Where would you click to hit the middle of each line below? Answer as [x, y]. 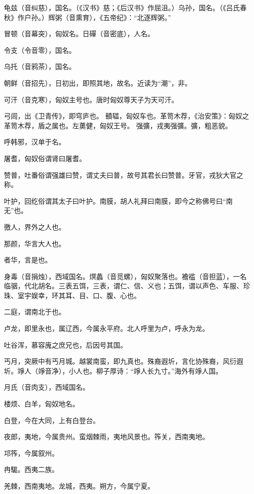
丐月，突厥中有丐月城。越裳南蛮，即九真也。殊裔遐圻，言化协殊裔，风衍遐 [124, 361]
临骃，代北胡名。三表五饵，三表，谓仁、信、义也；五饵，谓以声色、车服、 [124, 286]
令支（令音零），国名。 [40, 50]
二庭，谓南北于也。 [35, 312]
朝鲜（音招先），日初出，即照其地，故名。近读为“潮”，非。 [98, 82]
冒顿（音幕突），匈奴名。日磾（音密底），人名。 [79, 34]
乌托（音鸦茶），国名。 [40, 66]
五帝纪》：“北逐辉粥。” [137, 17]
